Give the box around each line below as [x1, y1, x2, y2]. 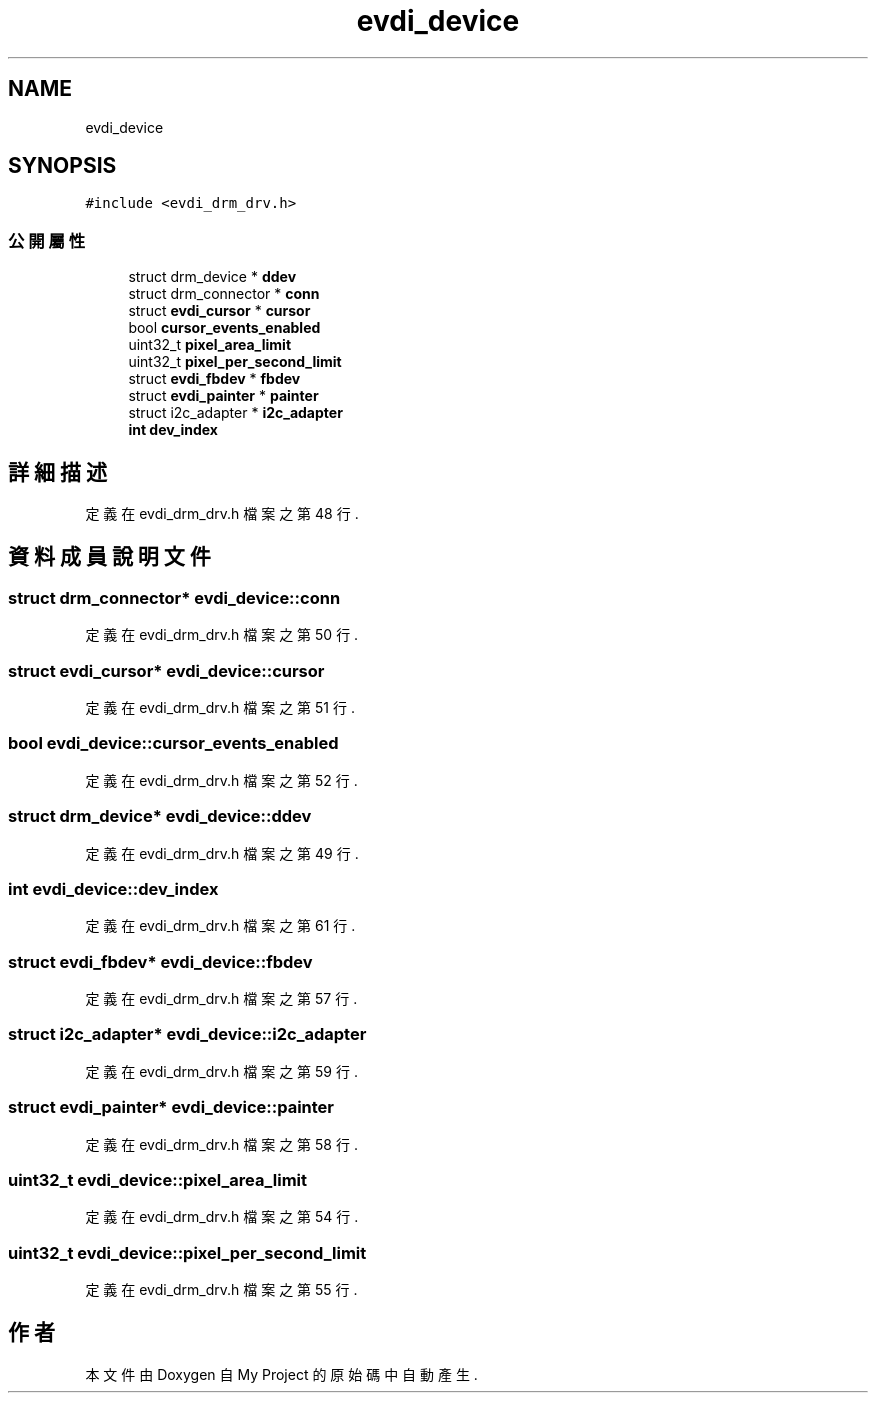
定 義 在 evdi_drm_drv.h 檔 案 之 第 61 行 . [85, 917, 356, 935]
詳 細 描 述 [8, 459, 107, 485]
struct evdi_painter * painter [128, 387, 319, 405]
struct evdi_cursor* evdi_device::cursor [8, 660, 325, 681]
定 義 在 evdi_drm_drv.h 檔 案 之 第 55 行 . [85, 1281, 358, 1298]
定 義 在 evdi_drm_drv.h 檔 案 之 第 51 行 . [85, 699, 355, 716]
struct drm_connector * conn [128, 285, 320, 303]
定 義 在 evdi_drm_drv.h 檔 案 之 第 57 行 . [85, 990, 358, 1007]
